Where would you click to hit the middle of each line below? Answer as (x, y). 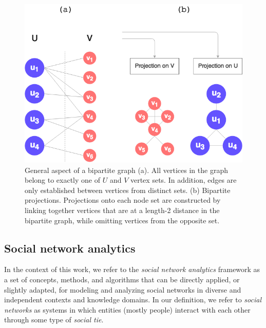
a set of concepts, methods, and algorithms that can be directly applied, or (122, 279)
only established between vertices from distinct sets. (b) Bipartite (128, 190)
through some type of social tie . (54, 320)
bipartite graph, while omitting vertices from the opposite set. (122, 220)
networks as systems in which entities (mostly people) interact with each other (127, 309)
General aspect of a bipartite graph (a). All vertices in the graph (126, 170)
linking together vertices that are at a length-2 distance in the (122, 210)
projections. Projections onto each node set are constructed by (123, 200)
